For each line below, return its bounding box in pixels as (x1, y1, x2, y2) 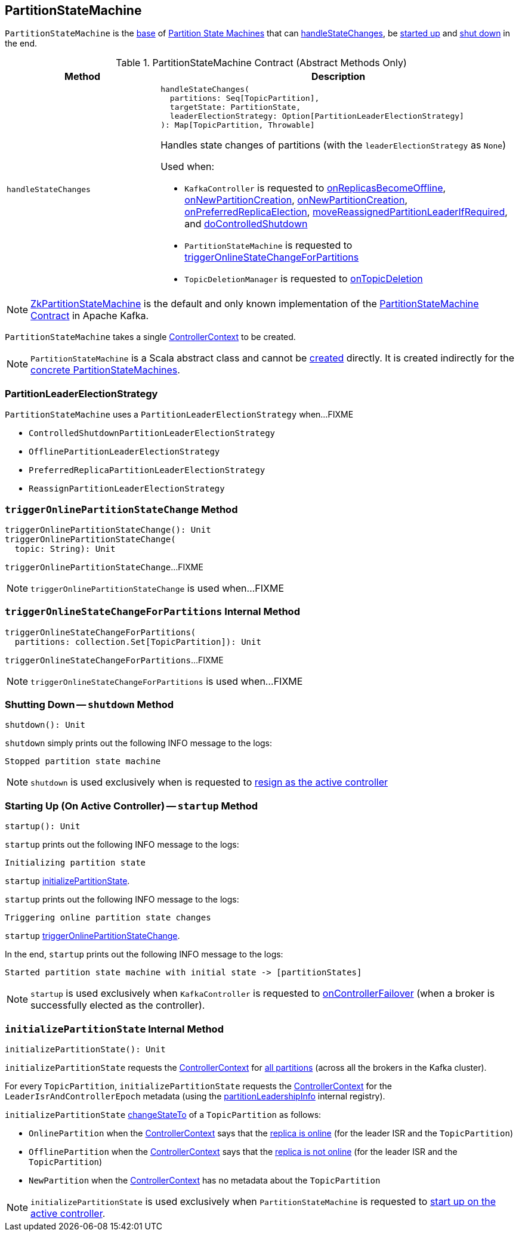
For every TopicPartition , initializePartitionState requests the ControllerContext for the (5, 1080, 392, 1091)
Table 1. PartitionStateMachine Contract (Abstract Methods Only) (116, 57, 407, 69)
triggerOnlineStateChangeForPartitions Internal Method (5, 605, 300, 618)
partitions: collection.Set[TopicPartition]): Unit (14, 636, 261, 647)
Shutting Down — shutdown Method (5, 699, 174, 711)
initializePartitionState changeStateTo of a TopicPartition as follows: (5, 1109, 322, 1120)
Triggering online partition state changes (5, 913, 211, 923)
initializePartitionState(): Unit (5, 1044, 166, 1054)
